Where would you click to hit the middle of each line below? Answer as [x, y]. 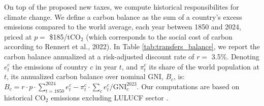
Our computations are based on [190, 86]
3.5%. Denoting [235, 56]
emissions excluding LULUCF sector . [110, 97]
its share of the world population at [204, 66]
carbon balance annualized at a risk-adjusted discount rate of [99, 56]
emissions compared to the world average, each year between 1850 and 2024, [123, 27]
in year [106, 66]
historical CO [25, 97]
